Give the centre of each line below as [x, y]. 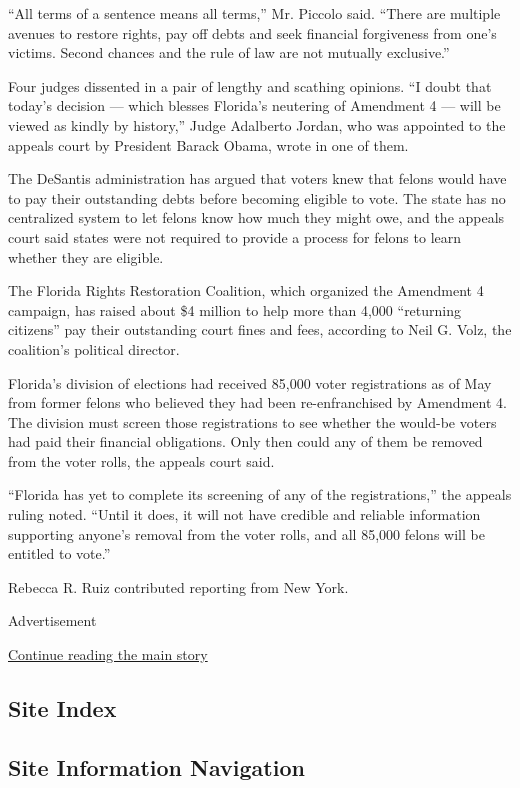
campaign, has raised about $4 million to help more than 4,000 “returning [235, 309]
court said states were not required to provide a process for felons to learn [235, 236]
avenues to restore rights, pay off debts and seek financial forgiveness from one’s [252, 32]
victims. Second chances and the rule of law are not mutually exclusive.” [229, 52]
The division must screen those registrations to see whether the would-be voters [252, 421]
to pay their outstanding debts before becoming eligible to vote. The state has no [257, 197]
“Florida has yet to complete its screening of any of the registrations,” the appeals [260, 494]
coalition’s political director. [94, 348]
